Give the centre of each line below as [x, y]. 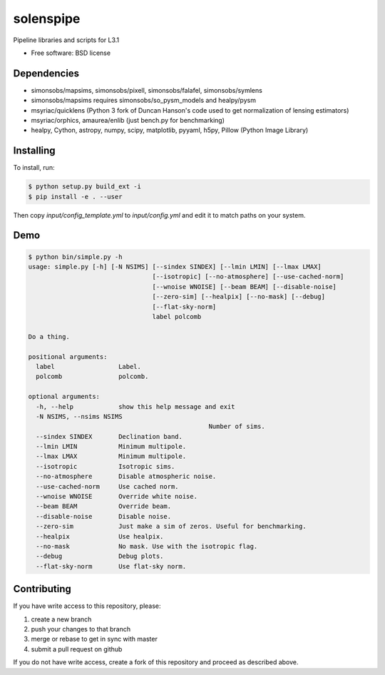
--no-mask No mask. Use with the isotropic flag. [147, 546]
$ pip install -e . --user [75, 197]
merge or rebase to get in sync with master [94, 639]
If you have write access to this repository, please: [87, 606]
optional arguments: [64, 397]
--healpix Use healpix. [100, 536]
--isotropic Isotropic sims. [106, 466]
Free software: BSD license [71, 53]
